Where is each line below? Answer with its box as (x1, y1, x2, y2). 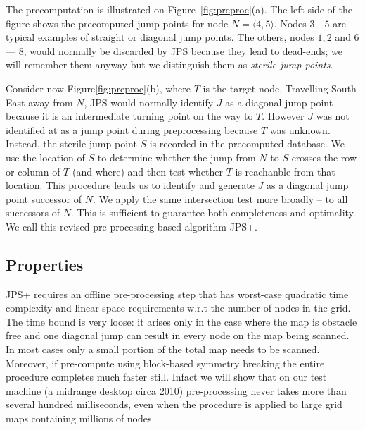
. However (262, 109, 305, 123)
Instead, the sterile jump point (6, 136, 137, 151)
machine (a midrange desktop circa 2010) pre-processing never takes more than (6, 383, 347, 398)
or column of (6, 164, 60, 178)
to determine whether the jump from (97, 149, 256, 164)
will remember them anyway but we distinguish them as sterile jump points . (6, 57, 333, 72)
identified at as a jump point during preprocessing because (6, 122, 258, 137)
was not (316, 109, 350, 123)
